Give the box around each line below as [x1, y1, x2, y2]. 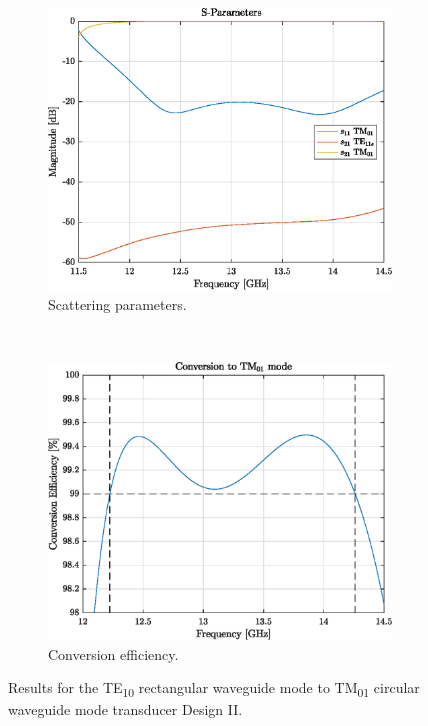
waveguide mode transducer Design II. [8, 699, 243, 720]
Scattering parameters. [48, 293, 187, 314]
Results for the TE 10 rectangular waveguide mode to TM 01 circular [8, 677, 420, 701]
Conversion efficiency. [48, 643, 179, 664]
